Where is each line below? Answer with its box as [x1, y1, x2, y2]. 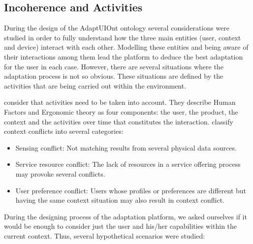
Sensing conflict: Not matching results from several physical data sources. [15, 142, 237, 152]
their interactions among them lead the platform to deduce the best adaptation [4, 51, 243, 61]
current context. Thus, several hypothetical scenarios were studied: [4, 230, 205, 241]
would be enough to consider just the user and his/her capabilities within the [4, 221, 237, 231]
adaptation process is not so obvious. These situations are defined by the [4, 71, 223, 81]
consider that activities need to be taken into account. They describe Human [4, 97, 236, 107]
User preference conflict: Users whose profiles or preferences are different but [15, 185, 247, 195]
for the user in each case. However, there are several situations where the [4, 61, 223, 71]
